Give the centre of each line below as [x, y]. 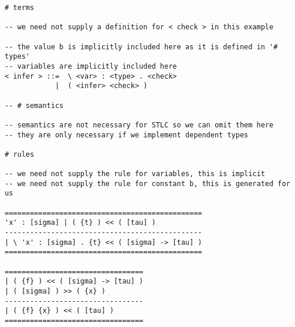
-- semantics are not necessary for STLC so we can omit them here [139, 125]
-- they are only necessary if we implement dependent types [127, 135]
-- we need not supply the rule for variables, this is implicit [135, 174]
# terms [20, 8]
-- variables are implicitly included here [91, 66]
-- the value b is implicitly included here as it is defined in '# [141, 47]
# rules [20, 154]
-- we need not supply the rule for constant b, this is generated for [147, 183]
